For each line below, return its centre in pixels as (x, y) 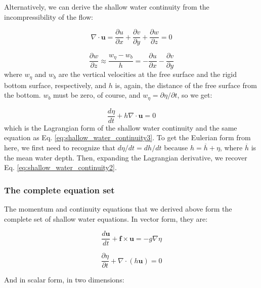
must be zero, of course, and (97, 95)
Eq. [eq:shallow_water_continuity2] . (60, 167)
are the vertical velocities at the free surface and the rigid (148, 74)
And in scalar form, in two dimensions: (64, 280)
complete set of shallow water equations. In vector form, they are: (106, 218)
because (176, 148)
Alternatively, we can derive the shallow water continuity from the (107, 7)
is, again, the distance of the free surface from (186, 85)
